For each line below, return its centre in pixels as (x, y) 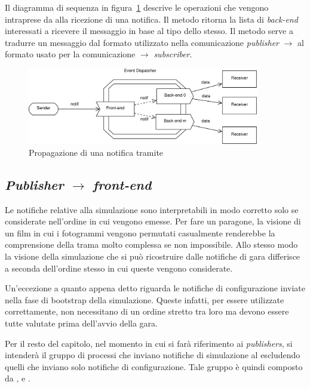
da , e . (18, 378)
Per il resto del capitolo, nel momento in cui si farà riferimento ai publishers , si (149, 343)
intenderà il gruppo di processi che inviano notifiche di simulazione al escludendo (153, 355)
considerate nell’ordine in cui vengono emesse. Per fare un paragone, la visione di (153, 221)
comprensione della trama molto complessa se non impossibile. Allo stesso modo (151, 244)
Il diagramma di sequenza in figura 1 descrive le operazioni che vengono (137, 7)
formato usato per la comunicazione (70, 54)
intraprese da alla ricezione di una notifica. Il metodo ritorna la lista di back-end (151, 19)
